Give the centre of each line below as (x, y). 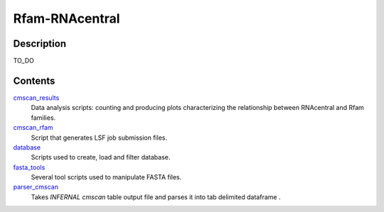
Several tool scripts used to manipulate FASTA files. (106, 177)
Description (40, 44)
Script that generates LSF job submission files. (99, 138)
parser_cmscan (36, 187)
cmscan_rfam (33, 128)
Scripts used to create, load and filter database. (101, 157)
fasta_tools (29, 167)
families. (43, 118)
